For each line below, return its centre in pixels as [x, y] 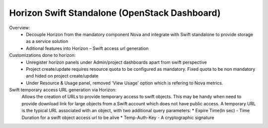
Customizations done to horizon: [42, 55]
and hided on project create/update [62, 76]
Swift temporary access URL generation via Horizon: [63, 90]
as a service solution [47, 42]
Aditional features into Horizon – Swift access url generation [87, 48]
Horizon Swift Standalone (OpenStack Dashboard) [115, 13]
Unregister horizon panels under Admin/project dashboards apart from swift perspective [116, 62]
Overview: [20, 28]
